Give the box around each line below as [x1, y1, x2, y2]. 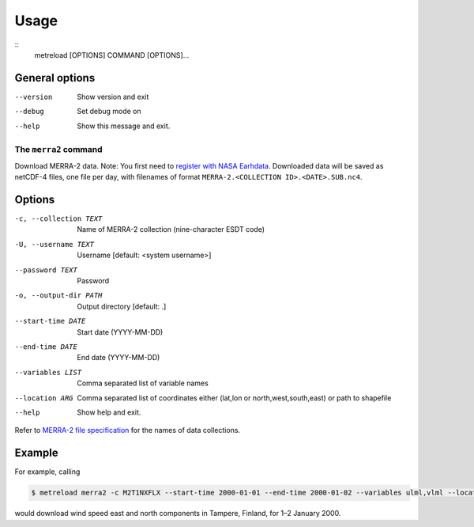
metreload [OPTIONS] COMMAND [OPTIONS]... [34, 50, 190, 59]
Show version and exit [77, 92, 149, 101]
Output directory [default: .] [77, 301, 167, 311]
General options [14, 71, 96, 85]
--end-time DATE [14, 342, 78, 351]
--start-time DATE [14, 317, 86, 326]
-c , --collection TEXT [14, 214, 103, 223]
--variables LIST [14, 368, 82, 377]
